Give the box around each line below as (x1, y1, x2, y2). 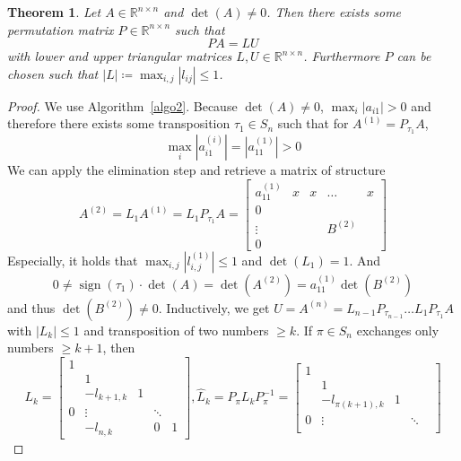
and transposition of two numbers (83, 320, 269, 339)
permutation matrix (7, 20, 114, 39)
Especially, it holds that (7, 250, 138, 269)
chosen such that (7, 64, 99, 83)
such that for (277, 114, 349, 133)
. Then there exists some (266, 3, 402, 21)
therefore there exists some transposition (7, 114, 230, 133)
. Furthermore (303, 47, 380, 65)
